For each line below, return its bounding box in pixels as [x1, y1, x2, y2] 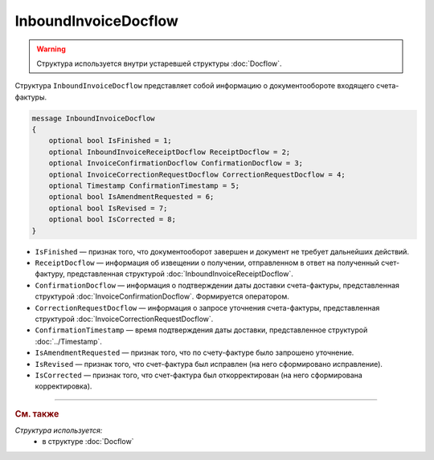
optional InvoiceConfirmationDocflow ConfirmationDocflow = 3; [48, 159, 304, 168]
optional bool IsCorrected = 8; [48, 215, 177, 224]
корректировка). [35, 381, 92, 391]
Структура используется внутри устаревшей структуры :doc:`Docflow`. [36, 59, 282, 68]
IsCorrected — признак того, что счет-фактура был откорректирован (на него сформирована [35, 370, 363, 380]
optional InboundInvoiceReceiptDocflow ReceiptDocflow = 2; [48, 147, 291, 157]
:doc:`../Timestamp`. [35, 336, 102, 346]
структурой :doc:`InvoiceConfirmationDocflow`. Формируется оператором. [35, 291, 289, 301]
